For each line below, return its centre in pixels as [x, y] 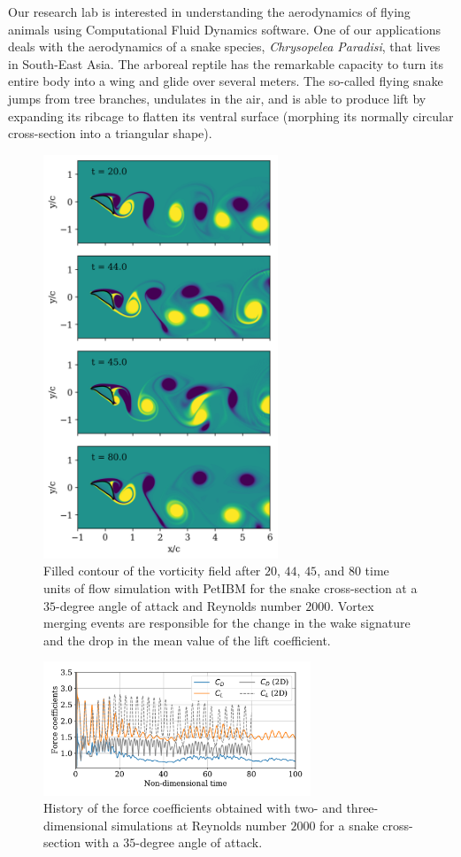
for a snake [349, 825]
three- [362, 808]
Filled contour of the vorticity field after [152, 571]
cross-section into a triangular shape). [110, 133]
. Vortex [352, 605]
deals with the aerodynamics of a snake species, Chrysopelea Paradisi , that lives [224, 46]
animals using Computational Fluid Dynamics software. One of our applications [224, 29]
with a [102, 842]
